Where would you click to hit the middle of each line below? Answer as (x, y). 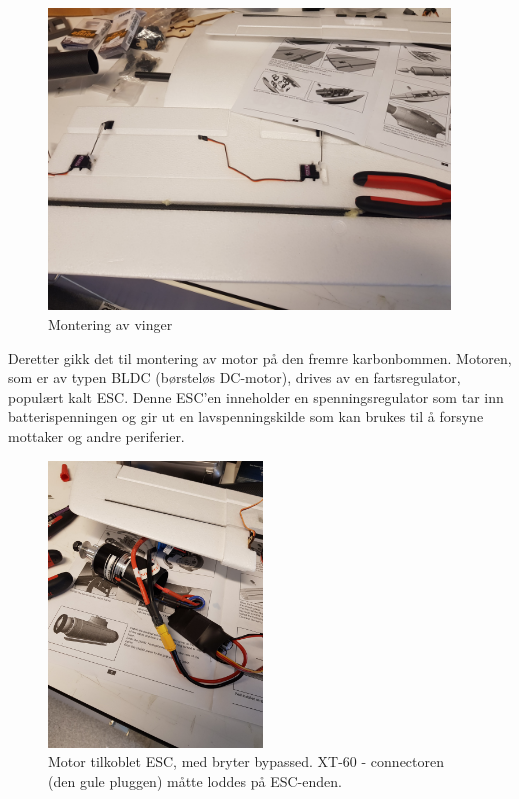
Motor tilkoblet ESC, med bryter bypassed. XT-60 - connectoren (246, 761)
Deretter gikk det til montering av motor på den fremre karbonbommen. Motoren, (260, 357)
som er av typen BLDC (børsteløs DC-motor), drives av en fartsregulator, (234, 377)
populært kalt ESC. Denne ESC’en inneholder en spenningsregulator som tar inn (256, 396)
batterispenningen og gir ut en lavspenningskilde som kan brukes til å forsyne (246, 416)
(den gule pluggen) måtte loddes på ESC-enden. (195, 780)
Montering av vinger (110, 323)
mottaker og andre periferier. (96, 435)
